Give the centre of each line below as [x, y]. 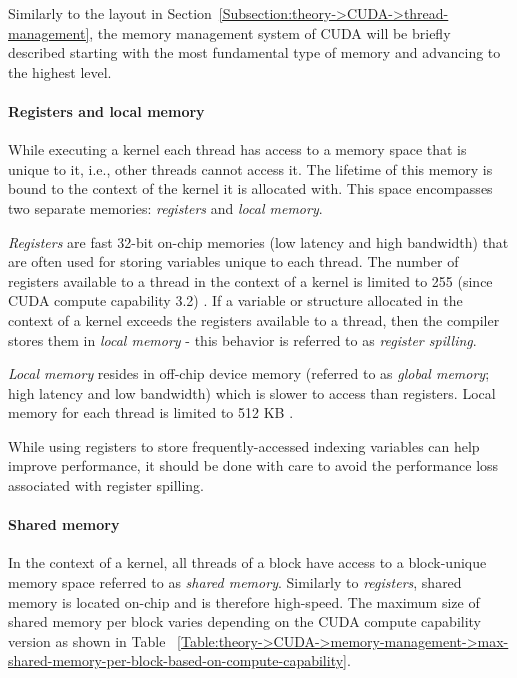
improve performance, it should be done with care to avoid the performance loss [253, 465]
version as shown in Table [87, 640]
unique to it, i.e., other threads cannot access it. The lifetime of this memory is [250, 168]
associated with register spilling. [106, 485]
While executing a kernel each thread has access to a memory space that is [237, 149]
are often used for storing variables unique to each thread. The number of [233, 261]
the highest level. [60, 71]
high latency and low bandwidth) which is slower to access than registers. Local [252, 392]
